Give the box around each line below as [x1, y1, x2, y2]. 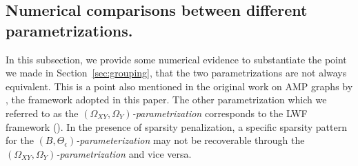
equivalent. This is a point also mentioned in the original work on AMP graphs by [6, 79, 353, 93]
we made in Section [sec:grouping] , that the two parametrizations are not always [6, 65, 347, 80]
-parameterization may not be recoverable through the [76, 133, 305, 147]
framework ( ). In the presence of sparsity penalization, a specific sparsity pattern [6, 119, 347, 134]
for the [6, 133, 34, 147]
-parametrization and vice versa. [56, 146, 192, 160]
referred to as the [6, 105, 79, 120]
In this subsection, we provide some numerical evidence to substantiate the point [6, 52, 347, 66]
